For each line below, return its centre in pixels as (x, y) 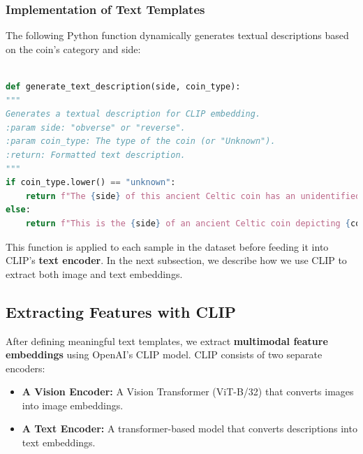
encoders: (25, 368)
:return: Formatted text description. (96, 155)
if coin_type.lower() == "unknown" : (91, 183)
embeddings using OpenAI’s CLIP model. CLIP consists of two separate (164, 354)
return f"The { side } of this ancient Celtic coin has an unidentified (193, 196)
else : (18, 210)
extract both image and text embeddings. (94, 273)
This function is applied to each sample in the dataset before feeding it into (167, 246)
